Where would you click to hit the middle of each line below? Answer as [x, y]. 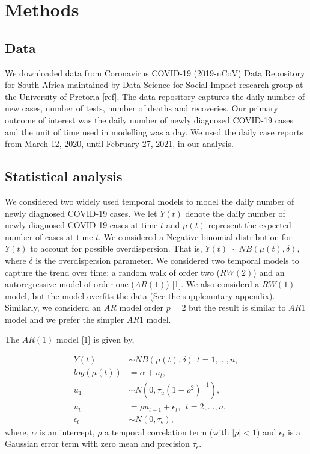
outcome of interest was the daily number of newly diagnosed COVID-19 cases [149, 120]
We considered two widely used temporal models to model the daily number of [150, 201]
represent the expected [250, 225]
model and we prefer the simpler [65, 319]
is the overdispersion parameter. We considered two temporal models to [167, 260]
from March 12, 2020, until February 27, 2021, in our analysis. [119, 144]
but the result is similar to [237, 307]
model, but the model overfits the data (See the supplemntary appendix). [140, 295]
